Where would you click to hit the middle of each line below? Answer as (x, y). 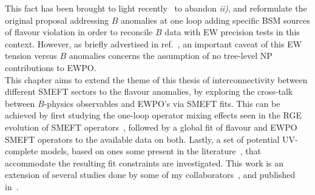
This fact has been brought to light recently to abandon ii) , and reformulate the (156, 8)
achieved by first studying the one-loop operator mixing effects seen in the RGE (153, 115)
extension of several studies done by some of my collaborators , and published (150, 175)
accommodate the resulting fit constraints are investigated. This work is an (144, 162)
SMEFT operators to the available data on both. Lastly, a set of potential (142, 139)
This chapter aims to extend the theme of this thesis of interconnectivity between (156, 79)
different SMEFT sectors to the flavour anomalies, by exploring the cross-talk (149, 91)
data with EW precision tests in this (232, 32)
